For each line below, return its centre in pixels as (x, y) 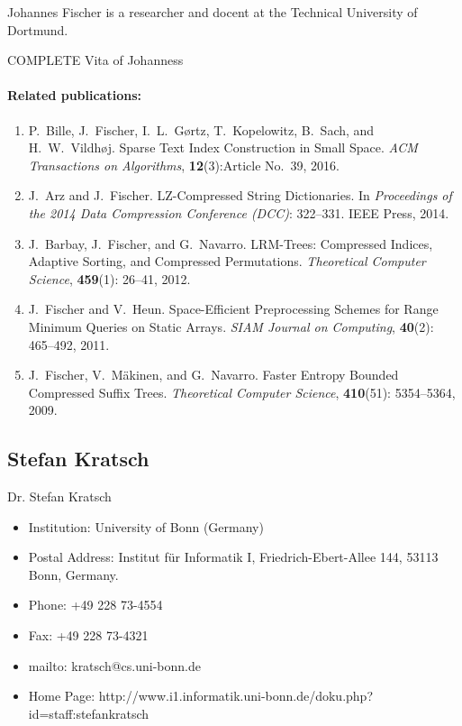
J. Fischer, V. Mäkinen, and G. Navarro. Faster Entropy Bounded (213, 375)
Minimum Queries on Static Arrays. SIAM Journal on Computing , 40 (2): (231, 326)
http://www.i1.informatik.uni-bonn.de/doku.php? (236, 696)
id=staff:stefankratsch (89, 713)
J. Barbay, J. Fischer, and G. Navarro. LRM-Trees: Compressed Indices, (231, 243)
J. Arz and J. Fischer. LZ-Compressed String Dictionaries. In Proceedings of (240, 195)
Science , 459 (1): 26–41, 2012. (109, 278)
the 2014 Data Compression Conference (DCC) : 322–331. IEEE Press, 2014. (239, 212)
